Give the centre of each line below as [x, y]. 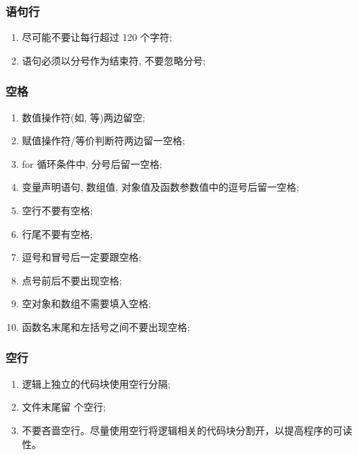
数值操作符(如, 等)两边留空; [84, 117]
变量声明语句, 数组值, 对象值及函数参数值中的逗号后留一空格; [160, 187]
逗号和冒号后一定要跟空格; [82, 257]
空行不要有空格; [57, 210]
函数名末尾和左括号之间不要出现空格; [106, 326]
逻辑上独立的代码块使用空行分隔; [96, 383]
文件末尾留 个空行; [64, 407]
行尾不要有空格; [57, 233]
